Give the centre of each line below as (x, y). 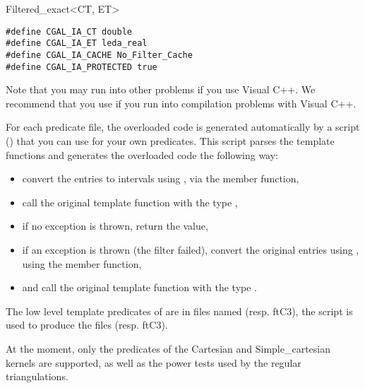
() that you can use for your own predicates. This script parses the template (170, 141)
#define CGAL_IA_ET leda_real (77, 43)
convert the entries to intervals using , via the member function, (161, 178)
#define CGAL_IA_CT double (69, 31)
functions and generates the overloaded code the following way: (142, 154)
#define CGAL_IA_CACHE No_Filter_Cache (99, 55)
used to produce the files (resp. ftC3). (87, 325)
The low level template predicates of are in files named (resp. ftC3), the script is (179, 311)
